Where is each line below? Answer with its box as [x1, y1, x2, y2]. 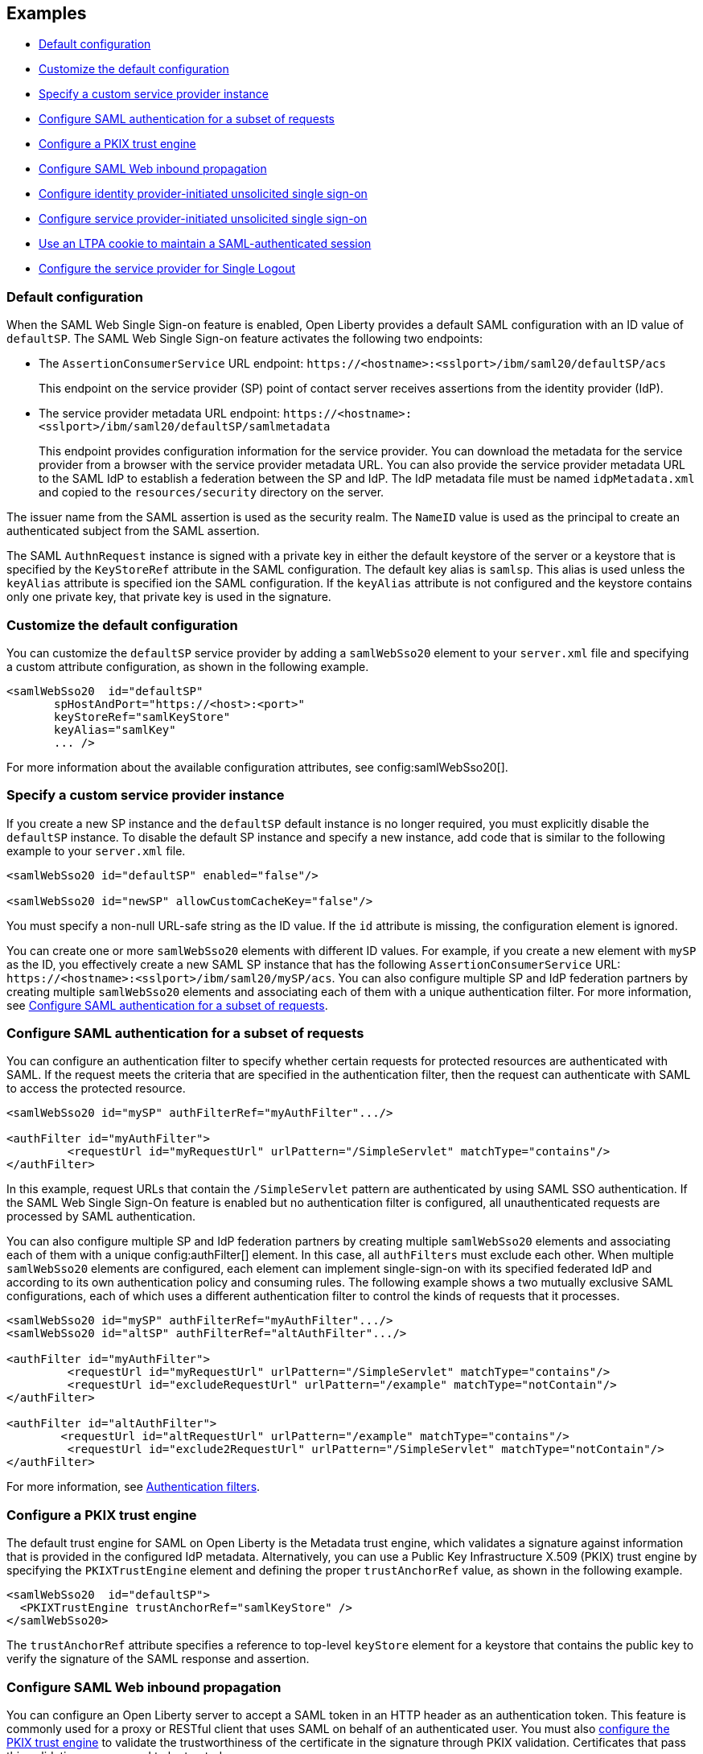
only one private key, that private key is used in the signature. [6, 590, 331, 604]
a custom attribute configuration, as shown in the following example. [6, 659, 369, 673]
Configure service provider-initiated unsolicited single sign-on [39, 212, 368, 226]
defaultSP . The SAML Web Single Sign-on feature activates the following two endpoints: [6, 331, 483, 346]
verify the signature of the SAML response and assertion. [6, 1652, 310, 1666]
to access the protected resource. [6, 1081, 186, 1096]
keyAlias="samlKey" [54, 723, 176, 736]
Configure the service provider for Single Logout [39, 261, 295, 276]
